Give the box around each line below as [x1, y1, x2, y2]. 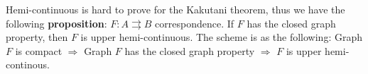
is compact [15, 43, 63, 58]
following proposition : [6, 16, 107, 30]
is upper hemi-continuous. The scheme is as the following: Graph [80, 30, 363, 44]
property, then [6, 30, 68, 44]
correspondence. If [155, 16, 234, 30]
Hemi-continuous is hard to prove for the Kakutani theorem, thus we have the [6, 2, 345, 16]
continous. [6, 57, 50, 72]
